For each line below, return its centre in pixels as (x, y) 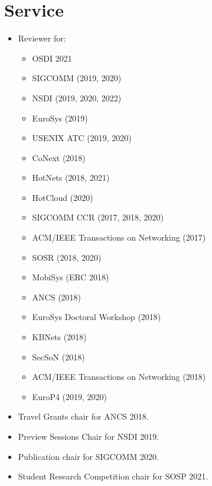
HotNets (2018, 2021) (71, 178)
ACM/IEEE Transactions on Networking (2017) (119, 237)
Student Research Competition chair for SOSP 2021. (113, 476)
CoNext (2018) (59, 157)
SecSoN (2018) (58, 356)
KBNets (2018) (59, 337)
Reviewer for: (42, 38)
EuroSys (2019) (60, 118)
